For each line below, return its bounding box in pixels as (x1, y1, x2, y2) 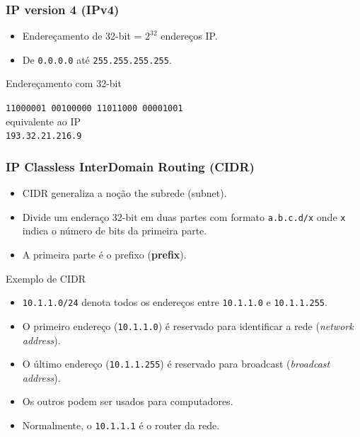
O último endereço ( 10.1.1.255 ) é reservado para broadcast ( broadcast (22, 356, 330, 371)
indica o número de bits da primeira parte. (22, 223, 207, 238)
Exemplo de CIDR (6, 271, 86, 285)
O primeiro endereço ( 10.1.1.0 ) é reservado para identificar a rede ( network (22, 318, 354, 333)
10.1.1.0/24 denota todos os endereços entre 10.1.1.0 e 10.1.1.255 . (22, 295, 327, 310)
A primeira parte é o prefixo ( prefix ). (22, 247, 187, 262)
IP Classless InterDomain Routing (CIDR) (6, 157, 255, 175)
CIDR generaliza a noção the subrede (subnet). (22, 186, 227, 200)
